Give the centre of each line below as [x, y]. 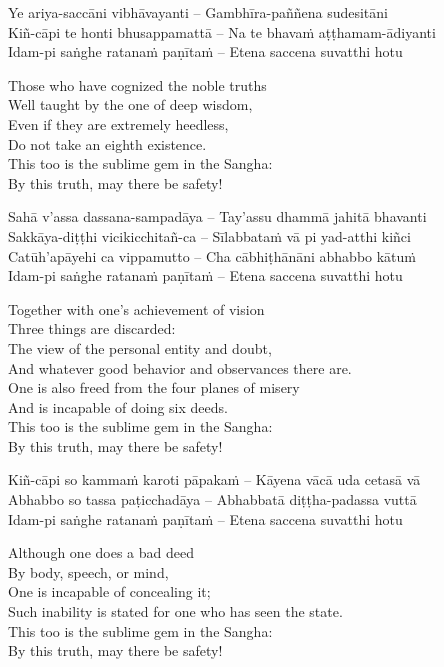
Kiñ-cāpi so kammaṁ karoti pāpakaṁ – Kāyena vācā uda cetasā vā [214, 479]
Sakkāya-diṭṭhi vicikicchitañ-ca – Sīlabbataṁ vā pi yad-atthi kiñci [209, 235]
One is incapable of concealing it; [109, 591]
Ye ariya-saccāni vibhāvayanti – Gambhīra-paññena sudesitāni [198, 12]
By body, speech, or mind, [88, 571]
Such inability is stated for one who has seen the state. [175, 611]
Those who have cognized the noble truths [137, 84]
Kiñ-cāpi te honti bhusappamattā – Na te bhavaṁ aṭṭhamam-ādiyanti [222, 31]
